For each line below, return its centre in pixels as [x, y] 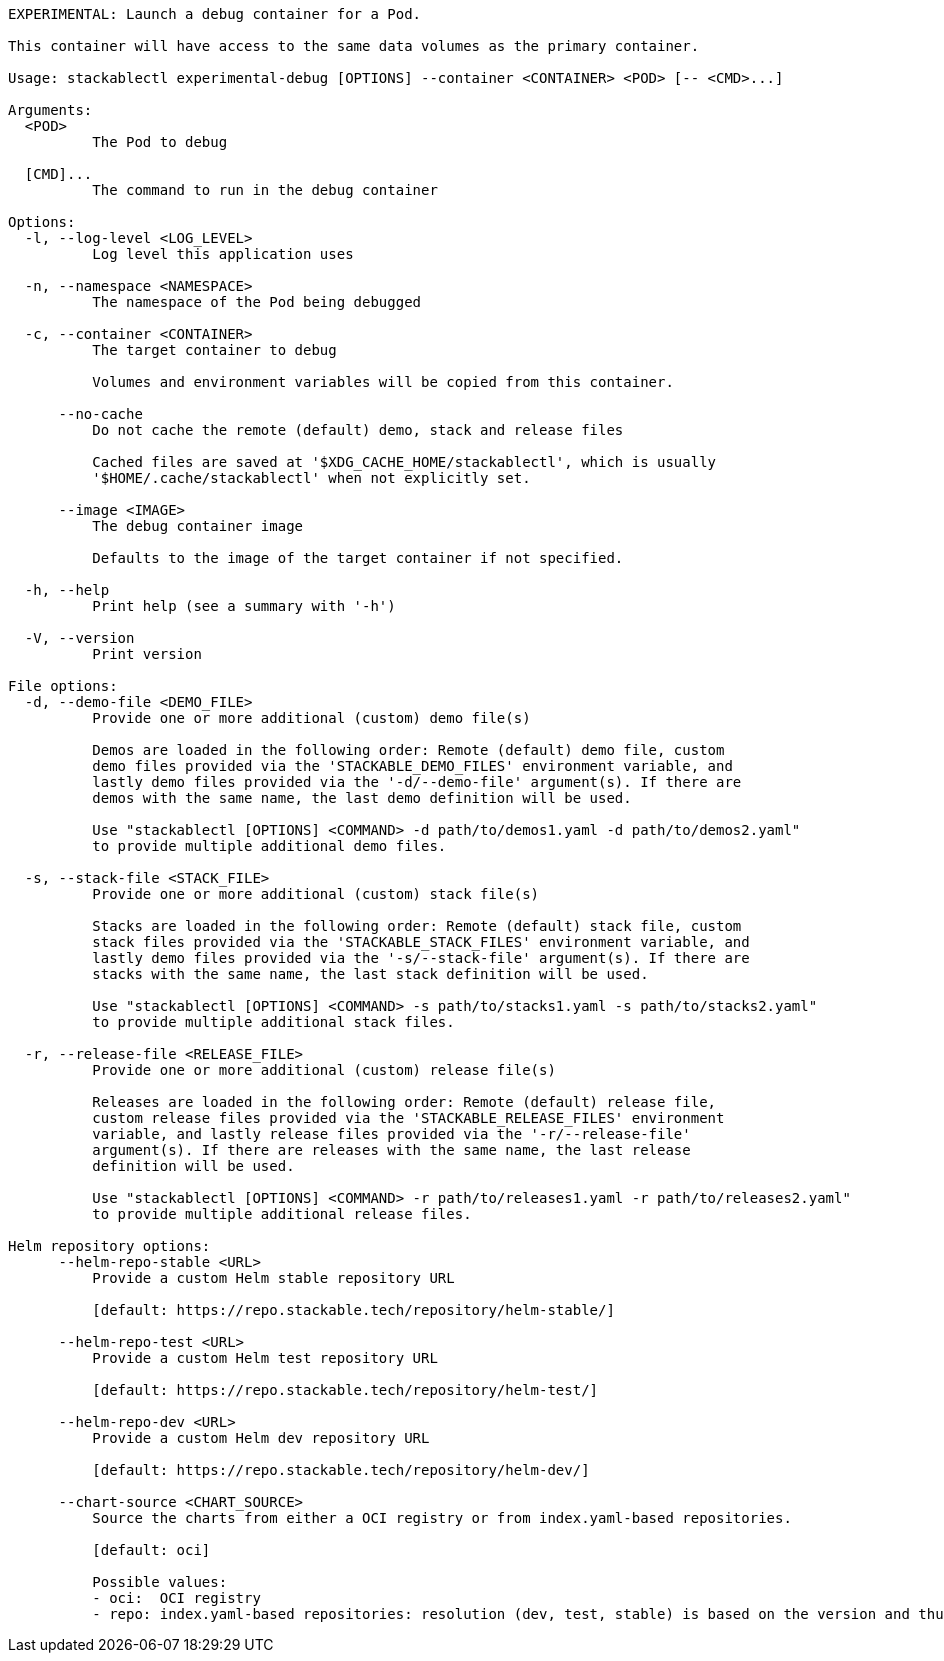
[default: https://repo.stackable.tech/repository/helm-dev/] [341, 1470]
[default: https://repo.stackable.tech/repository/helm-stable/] [353, 1310]
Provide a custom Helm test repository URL [265, 1358]
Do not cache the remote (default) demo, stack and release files [358, 430]
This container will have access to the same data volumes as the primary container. [354, 46]
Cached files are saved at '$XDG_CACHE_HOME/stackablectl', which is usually [404, 462]
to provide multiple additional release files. [282, 1214]
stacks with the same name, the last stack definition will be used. [370, 974]
